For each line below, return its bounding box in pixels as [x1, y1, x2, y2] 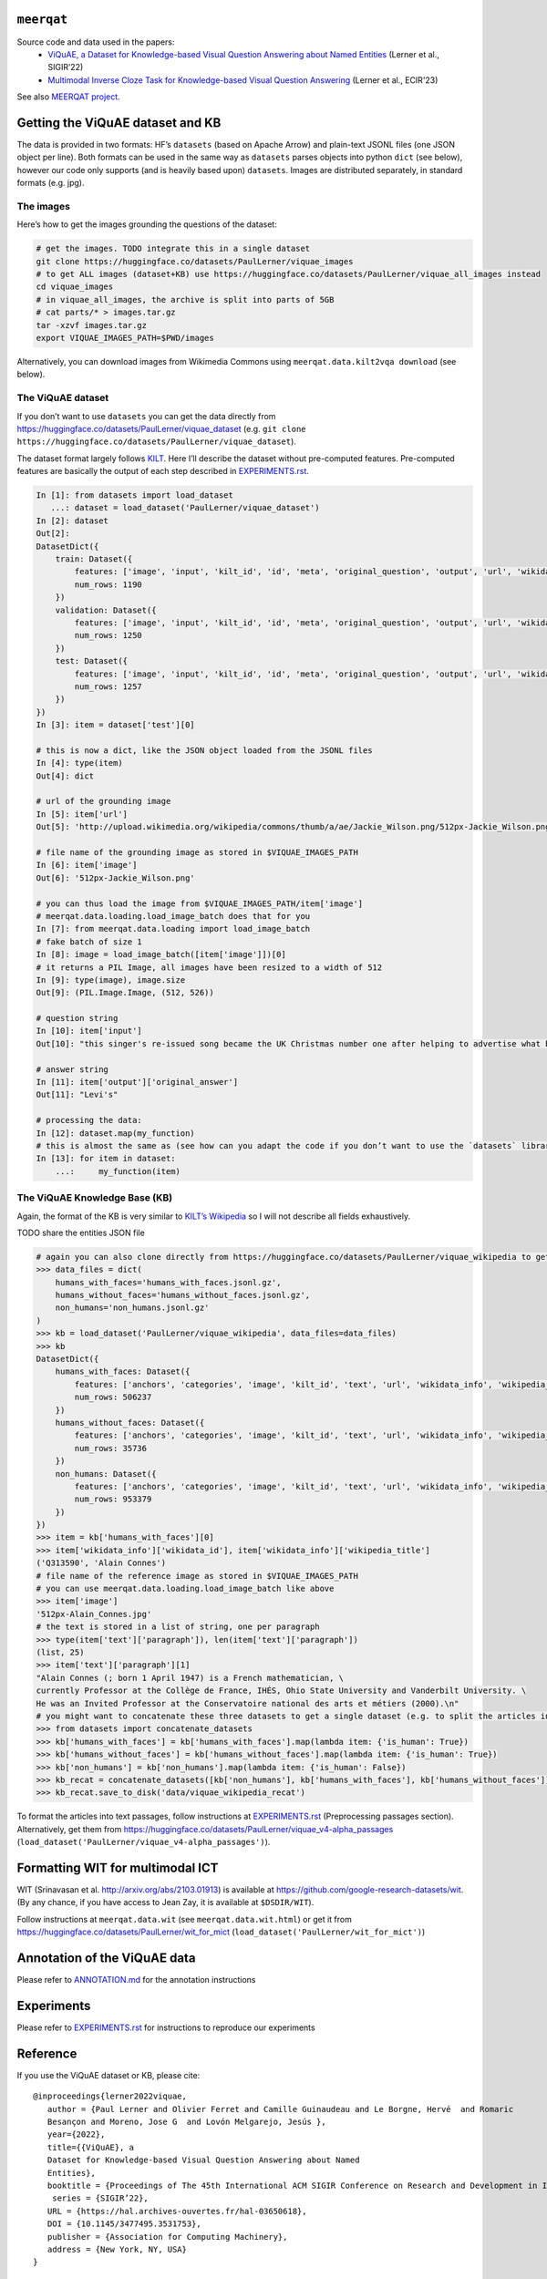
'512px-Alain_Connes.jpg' [36, 1609, 152, 1619]
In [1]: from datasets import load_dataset [36, 490, 234, 500]
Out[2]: [36, 529, 70, 539]
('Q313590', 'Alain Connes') [36, 1558, 167, 1568]
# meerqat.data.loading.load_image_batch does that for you [36, 911, 311, 921]
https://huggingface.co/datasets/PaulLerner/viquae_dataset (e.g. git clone [16, 423, 306, 434]
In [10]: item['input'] [36, 1026, 143, 1036]
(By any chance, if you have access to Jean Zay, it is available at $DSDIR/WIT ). [16, 1897, 315, 1908]
